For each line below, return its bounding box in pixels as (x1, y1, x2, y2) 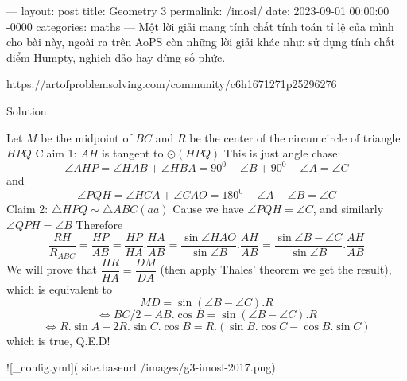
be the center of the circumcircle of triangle (189, 129, 401, 146)
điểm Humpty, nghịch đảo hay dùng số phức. (6, 49, 226, 65)
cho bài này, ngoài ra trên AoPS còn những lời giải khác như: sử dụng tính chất (6, 33, 395, 50)
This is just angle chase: (223, 145, 341, 161)
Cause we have (172, 200, 244, 217)
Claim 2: (6, 200, 48, 217)
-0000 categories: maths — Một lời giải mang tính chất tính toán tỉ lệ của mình (6, 17, 394, 34)
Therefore (76, 216, 123, 232)
